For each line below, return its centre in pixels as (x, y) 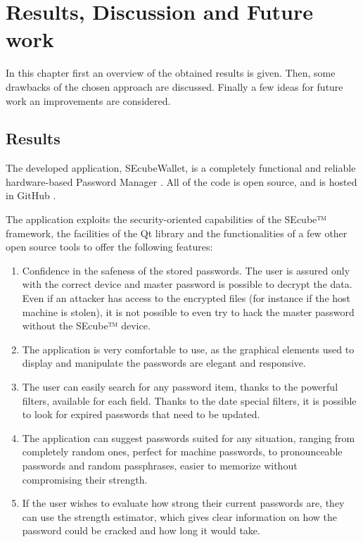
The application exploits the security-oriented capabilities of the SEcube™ (166, 219)
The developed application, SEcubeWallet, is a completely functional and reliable (181, 168)
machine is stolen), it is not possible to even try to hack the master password (188, 311)
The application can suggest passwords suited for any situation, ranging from (189, 437)
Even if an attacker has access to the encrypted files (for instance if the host (186, 298)
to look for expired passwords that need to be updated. (141, 414)
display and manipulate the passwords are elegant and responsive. (164, 363)
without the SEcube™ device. (86, 326)
